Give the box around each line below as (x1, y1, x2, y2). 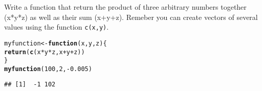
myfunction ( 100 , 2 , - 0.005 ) (4, 65, 92, 73)
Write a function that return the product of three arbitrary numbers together (4, 2, 247, 12)
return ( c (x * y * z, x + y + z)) (4, 48, 85, 56)
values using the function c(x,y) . (4, 21, 109, 32)
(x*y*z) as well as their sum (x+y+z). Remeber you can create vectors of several (4, 11, 258, 22)
